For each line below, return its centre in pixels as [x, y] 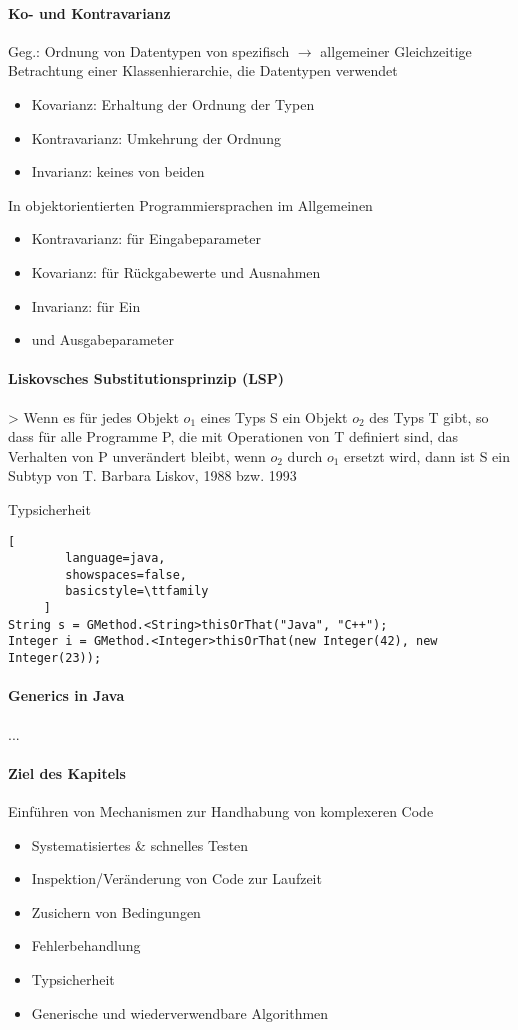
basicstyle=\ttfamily [137, 591]
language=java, [115, 558]
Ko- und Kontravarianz [89, 12]
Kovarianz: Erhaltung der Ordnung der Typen [173, 103]
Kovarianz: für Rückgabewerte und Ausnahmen [176, 271]
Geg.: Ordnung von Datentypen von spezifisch [149, 50]
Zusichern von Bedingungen [116, 911]
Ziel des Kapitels [67, 772]
